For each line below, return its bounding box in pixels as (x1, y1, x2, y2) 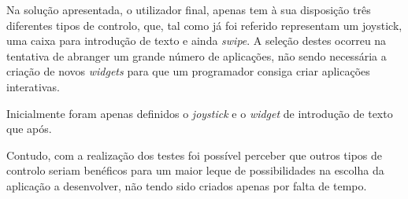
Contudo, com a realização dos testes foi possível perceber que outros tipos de (6, 146, 383, 163)
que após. (6, 120, 52, 137)
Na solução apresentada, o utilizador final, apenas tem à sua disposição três (6, 2, 371, 17)
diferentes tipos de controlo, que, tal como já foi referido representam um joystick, (6, 17, 402, 33)
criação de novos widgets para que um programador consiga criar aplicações (6, 63, 370, 79)
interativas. (6, 78, 60, 94)
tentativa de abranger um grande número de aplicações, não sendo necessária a (6, 47, 387, 64)
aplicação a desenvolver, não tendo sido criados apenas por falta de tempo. (6, 177, 367, 193)
